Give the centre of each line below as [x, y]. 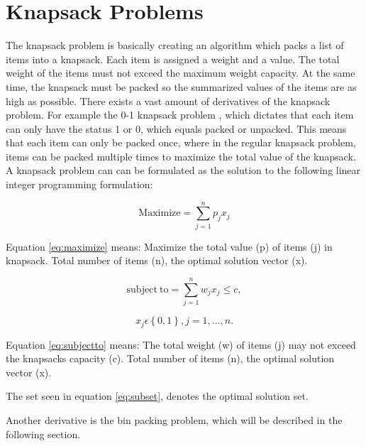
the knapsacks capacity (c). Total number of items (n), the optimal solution [170, 358]
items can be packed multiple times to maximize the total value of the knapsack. [181, 156]
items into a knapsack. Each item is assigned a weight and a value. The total [173, 59]
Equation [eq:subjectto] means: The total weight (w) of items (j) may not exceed [181, 344]
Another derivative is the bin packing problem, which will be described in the [174, 419]
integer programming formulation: [79, 184]
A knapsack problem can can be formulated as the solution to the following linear [183, 170]
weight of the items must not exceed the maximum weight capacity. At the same [181, 73]
